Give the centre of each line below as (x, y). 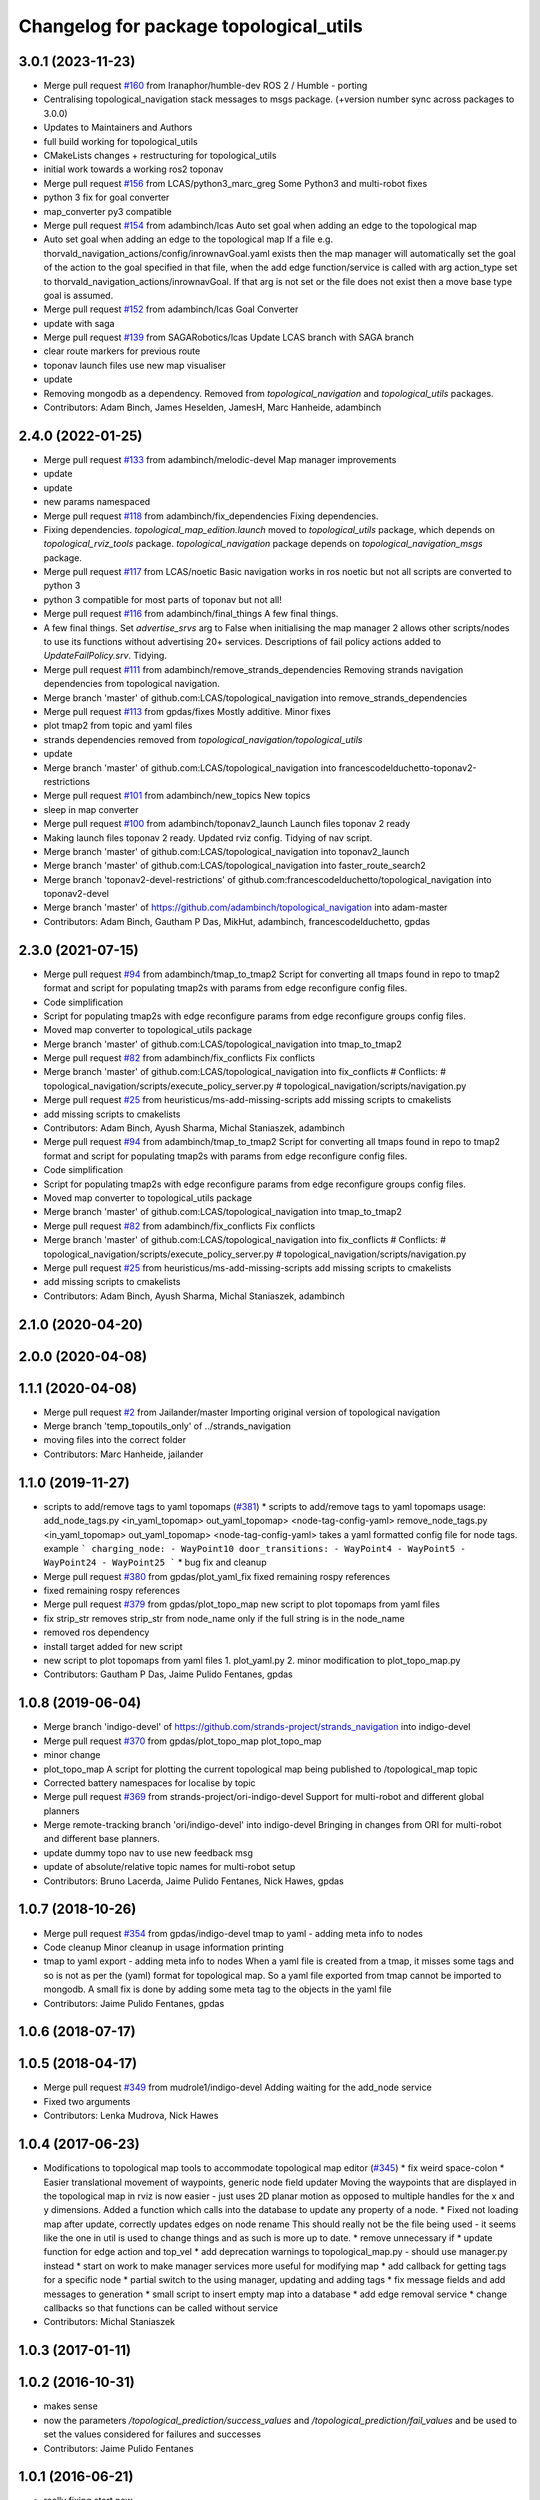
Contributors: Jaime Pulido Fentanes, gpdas (134, 2003)
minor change (72, 1755)
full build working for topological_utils (121, 141)
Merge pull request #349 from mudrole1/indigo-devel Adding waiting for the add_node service (237, 2087)
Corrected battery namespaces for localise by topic (149, 1782)
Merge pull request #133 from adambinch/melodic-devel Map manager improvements (220, 459)
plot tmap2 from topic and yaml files (118, 726)
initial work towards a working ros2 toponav (133, 169)
